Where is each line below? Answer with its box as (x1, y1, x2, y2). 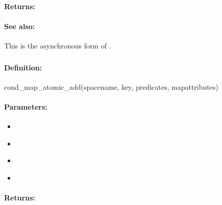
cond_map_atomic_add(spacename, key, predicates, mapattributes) (4, 81, 218, 92)
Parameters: (4, 101, 47, 112)
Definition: (4, 62, 42, 72)
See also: (4, 20, 35, 31)
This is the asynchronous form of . (4, 40, 111, 50)
